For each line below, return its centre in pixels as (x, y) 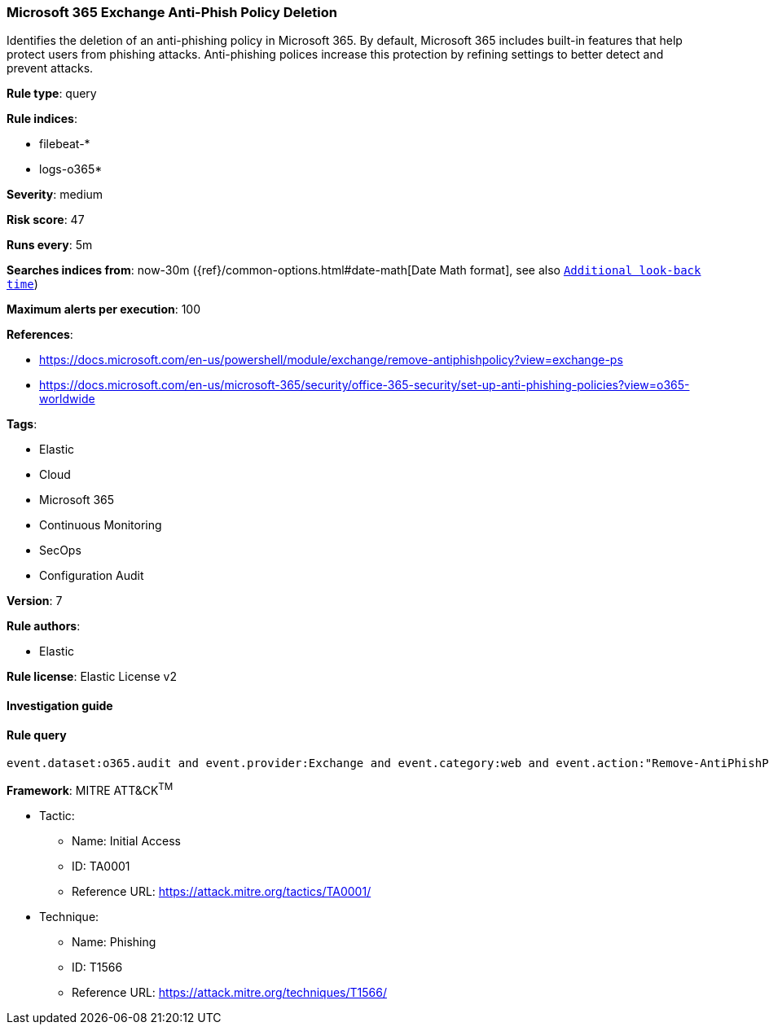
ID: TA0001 (101, 866)
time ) (22, 284)
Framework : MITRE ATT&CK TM (90, 789)
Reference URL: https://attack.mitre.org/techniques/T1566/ (229, 992)
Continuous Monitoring (101, 525)
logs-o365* (71, 169)
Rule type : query (52, 94)
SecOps (60, 551)
